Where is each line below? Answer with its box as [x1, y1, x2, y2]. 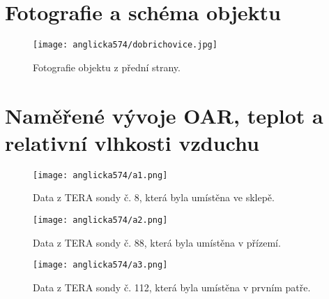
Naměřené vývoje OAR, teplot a [5, 101, 323, 129]
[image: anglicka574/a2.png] [33, 214, 168, 225]
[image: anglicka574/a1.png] [33, 170, 168, 180]
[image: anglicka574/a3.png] [33, 260, 168, 270]
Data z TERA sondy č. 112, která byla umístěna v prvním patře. [33, 279, 311, 294]
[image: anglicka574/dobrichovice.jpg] [33, 40, 217, 50]
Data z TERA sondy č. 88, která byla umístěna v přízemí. [33, 235, 281, 249]
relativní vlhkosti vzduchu [5, 128, 259, 156]
